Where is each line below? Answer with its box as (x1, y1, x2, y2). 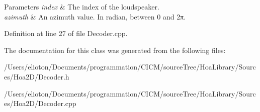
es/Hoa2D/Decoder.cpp (4, 98, 76, 108)
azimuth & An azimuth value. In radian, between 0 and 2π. (4, 11, 186, 21)
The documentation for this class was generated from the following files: (4, 44, 226, 55)
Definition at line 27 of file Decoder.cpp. (4, 28, 128, 38)
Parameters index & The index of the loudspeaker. (4, 1, 159, 11)
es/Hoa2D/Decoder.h (4, 71, 69, 81)
